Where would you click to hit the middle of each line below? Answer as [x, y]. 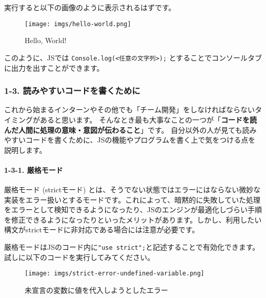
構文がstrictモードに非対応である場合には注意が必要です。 [102, 230]
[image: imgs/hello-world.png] [78, 24]
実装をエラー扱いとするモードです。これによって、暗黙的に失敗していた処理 [132, 199]
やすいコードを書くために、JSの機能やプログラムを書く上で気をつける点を [130, 140]
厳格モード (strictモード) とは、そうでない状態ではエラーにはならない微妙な [132, 190]
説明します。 [25, 150]
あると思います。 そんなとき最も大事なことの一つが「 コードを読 [148, 119]
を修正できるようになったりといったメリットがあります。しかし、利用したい [133, 219]
